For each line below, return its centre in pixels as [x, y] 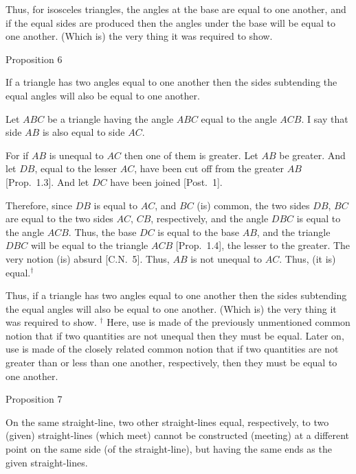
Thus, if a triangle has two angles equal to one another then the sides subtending [176, 295]
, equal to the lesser [76, 168]
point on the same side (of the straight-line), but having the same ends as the [169, 449]
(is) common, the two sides [253, 205]
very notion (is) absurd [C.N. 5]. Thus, [88, 258]
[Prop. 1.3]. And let [47, 181]
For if [17, 155]
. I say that [325, 118]
